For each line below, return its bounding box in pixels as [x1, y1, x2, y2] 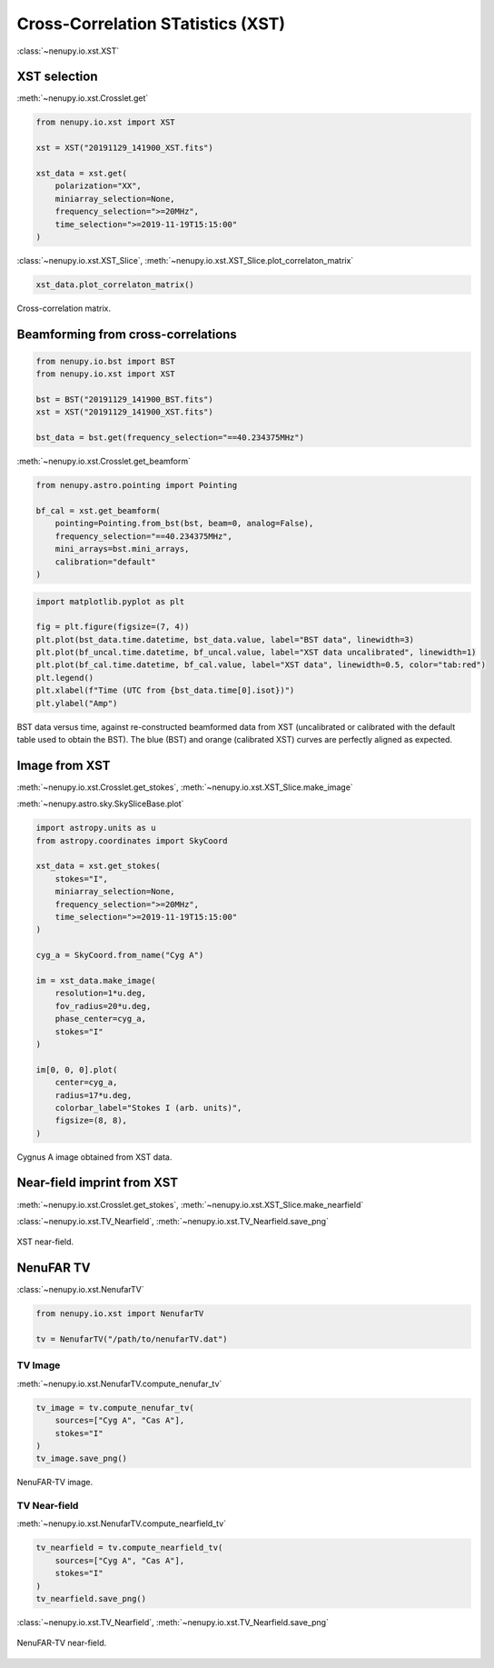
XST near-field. [16, 1236, 74, 1247]
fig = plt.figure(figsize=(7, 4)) [35, 622, 190, 632]
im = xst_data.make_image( [35, 975, 156, 985]
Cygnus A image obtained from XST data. [16, 1151, 173, 1163]
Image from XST [16, 757, 111, 773]
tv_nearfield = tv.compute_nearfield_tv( [35, 1543, 223, 1553]
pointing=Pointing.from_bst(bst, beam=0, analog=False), [54, 518, 314, 529]
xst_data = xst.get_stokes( [35, 861, 161, 872]
